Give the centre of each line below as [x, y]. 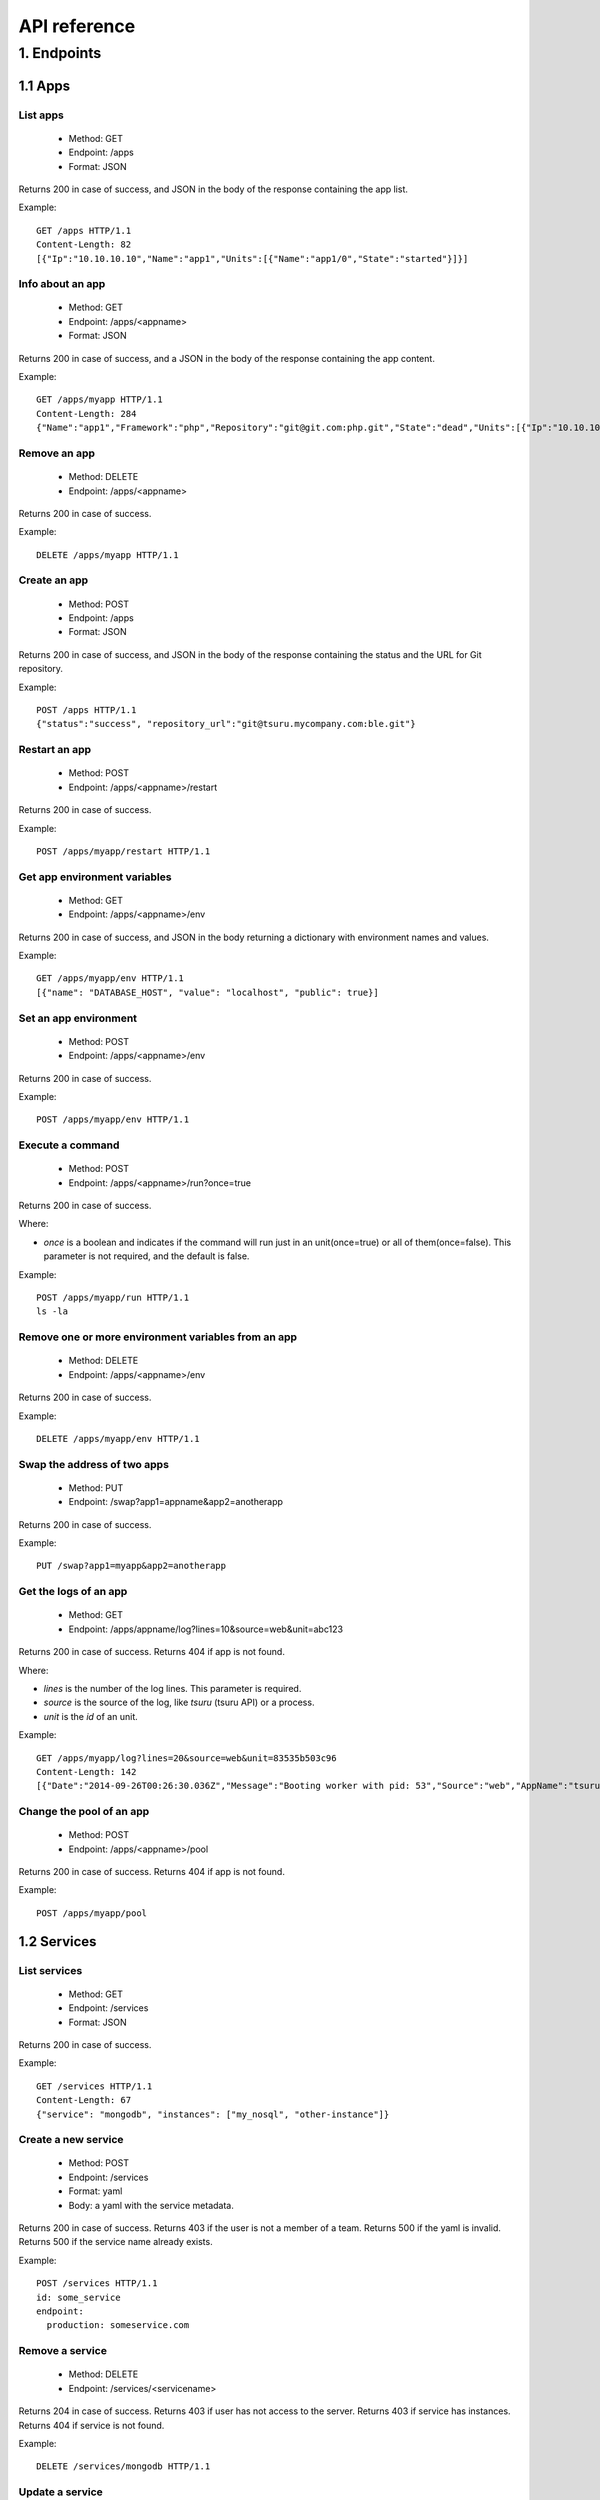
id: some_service [78, 2297]
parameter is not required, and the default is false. [146, 1256]
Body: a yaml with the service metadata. [151, 2205]
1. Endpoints [60, 53]
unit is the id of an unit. [91, 1716]
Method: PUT [96, 1487]
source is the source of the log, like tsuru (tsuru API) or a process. [179, 1702]
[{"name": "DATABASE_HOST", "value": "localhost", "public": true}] [207, 992]
